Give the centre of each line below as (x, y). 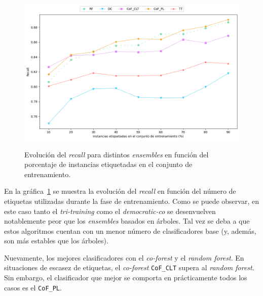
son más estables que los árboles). (56, 241)
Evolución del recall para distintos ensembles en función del (117, 154)
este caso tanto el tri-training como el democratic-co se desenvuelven (110, 211)
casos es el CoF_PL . (33, 287)
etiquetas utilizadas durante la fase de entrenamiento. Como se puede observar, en (131, 201)
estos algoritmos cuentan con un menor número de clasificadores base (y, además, (130, 230)
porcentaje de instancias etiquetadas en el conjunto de (108, 164)
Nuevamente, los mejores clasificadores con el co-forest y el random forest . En (124, 257)
